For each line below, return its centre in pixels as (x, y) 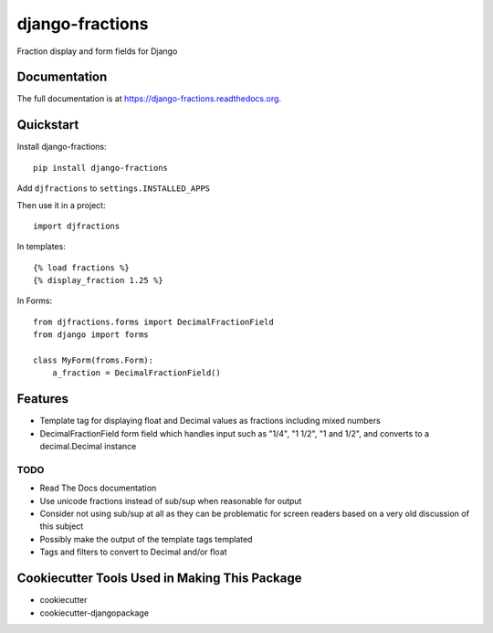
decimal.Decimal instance (88, 447)
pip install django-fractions (101, 168)
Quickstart (48, 125)
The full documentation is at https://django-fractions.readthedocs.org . (149, 99)
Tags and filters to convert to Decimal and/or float (133, 552)
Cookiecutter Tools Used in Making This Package (159, 579)
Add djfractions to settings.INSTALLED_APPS (114, 188)
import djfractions (77, 226)
